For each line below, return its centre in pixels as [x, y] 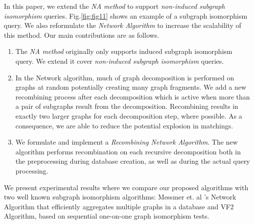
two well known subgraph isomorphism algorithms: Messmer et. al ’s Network [120, 197]
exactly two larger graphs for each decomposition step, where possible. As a [129, 115]
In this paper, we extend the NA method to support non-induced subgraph [115, 6]
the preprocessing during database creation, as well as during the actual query [133, 161]
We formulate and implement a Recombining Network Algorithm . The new [127, 142]
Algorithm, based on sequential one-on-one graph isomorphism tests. [107, 216]
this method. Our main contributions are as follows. [82, 35]
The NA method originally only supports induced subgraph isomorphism [124, 51]
